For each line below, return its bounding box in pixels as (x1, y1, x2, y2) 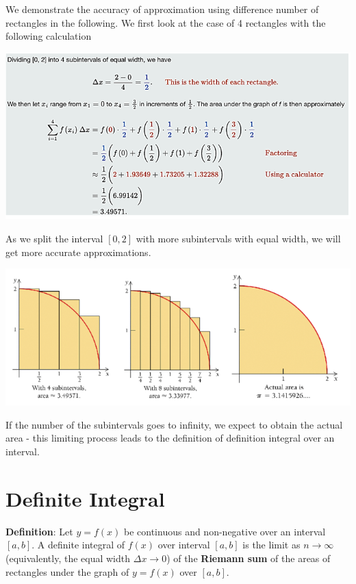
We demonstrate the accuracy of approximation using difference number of (5, 2, 319, 16)
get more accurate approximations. (5, 244, 151, 259)
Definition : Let (5, 524, 73, 538)
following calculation (5, 29, 92, 43)
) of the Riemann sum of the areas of (166, 550, 331, 565)
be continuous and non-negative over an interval (124, 524, 326, 538)
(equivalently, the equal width (5, 550, 131, 565)
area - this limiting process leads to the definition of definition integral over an (5, 431, 335, 445)
